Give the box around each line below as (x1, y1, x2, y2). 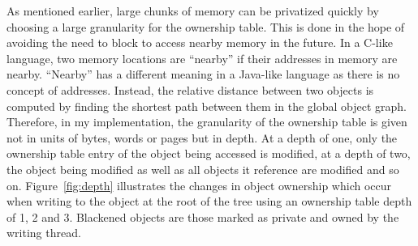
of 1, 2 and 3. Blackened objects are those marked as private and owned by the (6, 208, 399, 225)
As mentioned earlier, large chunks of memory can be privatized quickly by (6, 2, 379, 19)
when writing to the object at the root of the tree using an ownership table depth (6, 193, 412, 210)
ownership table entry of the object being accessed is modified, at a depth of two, (6, 145, 411, 162)
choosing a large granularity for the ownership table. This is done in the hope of (6, 18, 405, 35)
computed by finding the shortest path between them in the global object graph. (6, 97, 407, 114)
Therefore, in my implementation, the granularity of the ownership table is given (6, 113, 407, 130)
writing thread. (6, 224, 81, 241)
